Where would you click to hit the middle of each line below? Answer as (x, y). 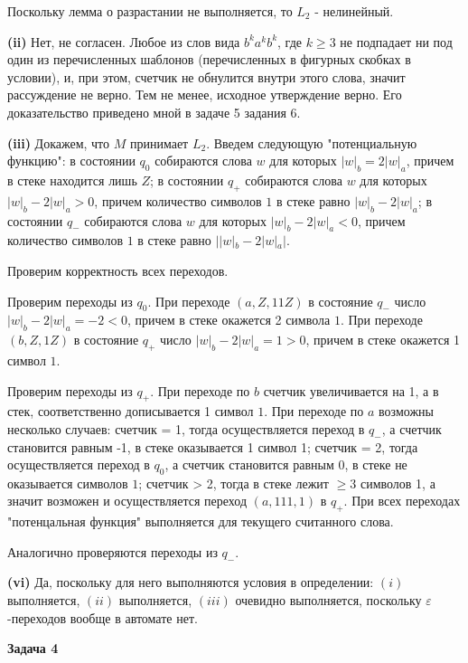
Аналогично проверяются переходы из (112, 551)
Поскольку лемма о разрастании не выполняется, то (150, 11)
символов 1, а (398, 483)
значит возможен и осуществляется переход (127, 501)
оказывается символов (68, 483)
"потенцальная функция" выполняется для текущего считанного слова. (201, 521)
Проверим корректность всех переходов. (118, 270)
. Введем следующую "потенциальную (312, 142)
